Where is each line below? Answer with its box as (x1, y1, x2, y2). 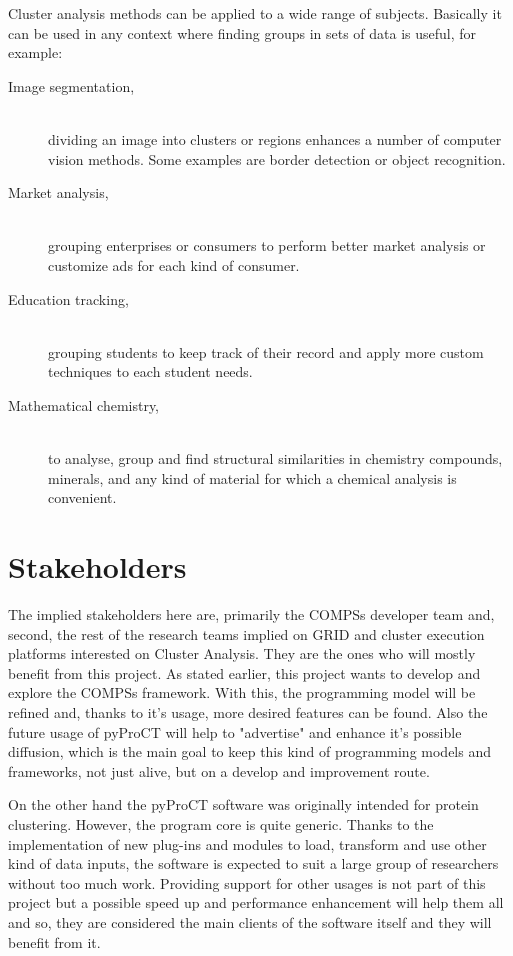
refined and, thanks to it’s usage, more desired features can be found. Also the (8, 701, 488, 722)
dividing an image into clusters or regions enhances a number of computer (48, 128, 502, 149)
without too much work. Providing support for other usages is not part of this (8, 872, 486, 893)
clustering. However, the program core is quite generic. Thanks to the (8, 813, 434, 834)
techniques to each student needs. (48, 361, 253, 382)
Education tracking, (8, 288, 129, 309)
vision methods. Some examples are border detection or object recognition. (48, 148, 506, 169)
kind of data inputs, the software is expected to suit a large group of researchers (8, 853, 499, 874)
